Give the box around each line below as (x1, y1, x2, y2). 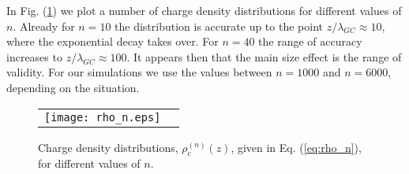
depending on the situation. (6, 79, 140, 95)
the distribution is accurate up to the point (114, 17, 323, 34)
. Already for (13, 17, 75, 34)
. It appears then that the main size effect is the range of (126, 48, 402, 65)
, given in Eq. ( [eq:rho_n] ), (231, 139, 362, 155)
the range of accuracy (258, 33, 362, 50)
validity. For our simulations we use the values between (6, 64, 272, 80)
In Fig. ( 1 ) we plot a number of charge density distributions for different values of (6, 2, 402, 18)
